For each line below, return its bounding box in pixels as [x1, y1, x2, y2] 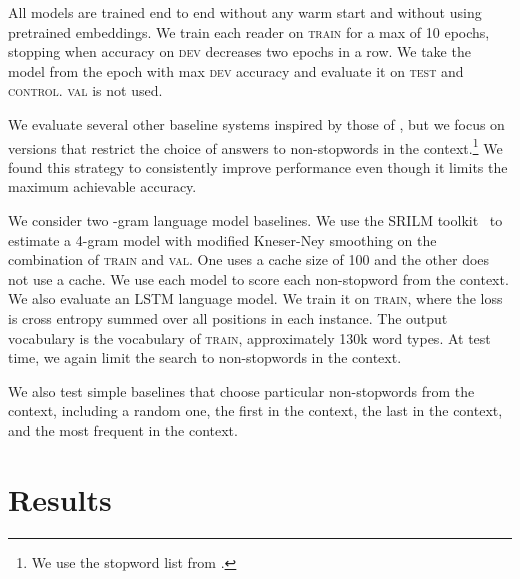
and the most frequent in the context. [8, 419, 238, 440]
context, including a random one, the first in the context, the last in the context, [8, 400, 503, 421]
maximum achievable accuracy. [8, 176, 197, 197]
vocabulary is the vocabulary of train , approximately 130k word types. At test [8, 327, 491, 348]
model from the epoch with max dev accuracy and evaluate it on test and [8, 60, 464, 81]
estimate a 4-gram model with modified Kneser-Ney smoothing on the [8, 229, 437, 250]
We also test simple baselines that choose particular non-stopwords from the [8, 380, 475, 401]
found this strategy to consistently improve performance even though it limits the [8, 156, 508, 177]
